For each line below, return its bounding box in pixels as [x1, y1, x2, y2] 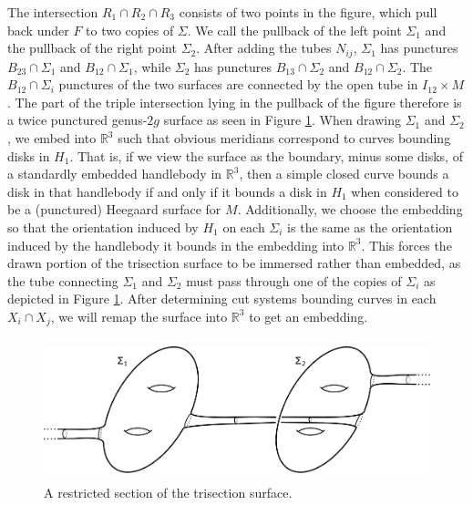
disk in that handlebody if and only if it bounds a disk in [7, 181, 327, 201]
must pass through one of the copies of [186, 271, 402, 290]
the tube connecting [7, 271, 118, 290]
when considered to [351, 181, 458, 201]
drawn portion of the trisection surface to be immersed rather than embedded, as [7, 253, 461, 273]
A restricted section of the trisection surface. [44, 482, 293, 501]
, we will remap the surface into [50, 306, 228, 325]
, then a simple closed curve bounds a [239, 164, 449, 183]
